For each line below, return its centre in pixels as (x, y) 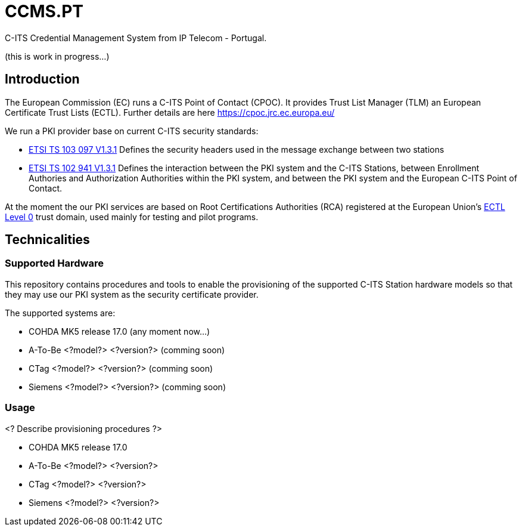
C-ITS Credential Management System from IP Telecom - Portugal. (136, 38)
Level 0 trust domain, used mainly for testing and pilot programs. (132, 217)
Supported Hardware (54, 263)
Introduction (42, 79)
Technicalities (47, 240)
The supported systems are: (60, 313)
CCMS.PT (44, 11)
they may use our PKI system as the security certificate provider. (132, 294)
